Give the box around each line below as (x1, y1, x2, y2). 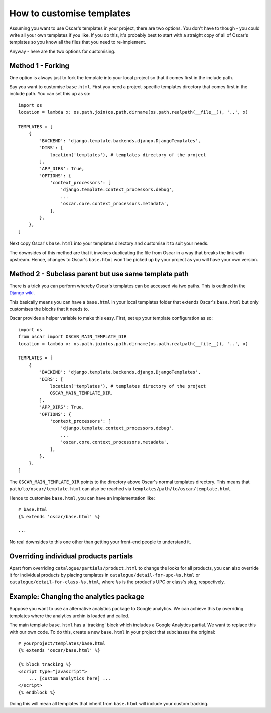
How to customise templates (9, 8, 131, 19)
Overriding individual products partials (9, 552, 133, 560)
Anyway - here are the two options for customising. (9, 48, 115, 54)
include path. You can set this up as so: (9, 91, 91, 97)
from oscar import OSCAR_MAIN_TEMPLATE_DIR (18, 334, 127, 340)
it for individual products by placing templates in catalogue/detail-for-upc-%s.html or (9, 572, 200, 578)
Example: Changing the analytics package (9, 592, 145, 601)
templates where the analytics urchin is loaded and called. (9, 613, 130, 619)
